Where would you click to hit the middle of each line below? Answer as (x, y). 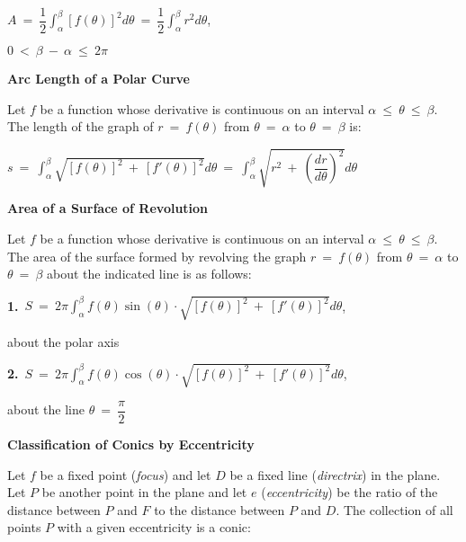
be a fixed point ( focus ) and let (125, 474)
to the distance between (220, 509)
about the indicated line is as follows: (149, 274)
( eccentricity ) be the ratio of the (349, 492)
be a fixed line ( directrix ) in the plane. (335, 474)
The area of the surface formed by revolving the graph (157, 256)
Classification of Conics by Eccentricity (131, 444)
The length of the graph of (81, 126)
